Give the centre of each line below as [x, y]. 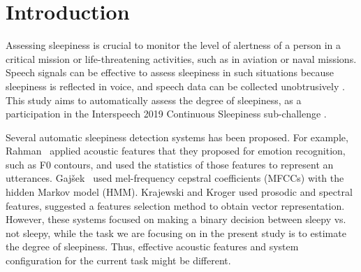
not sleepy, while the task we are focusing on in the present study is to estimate [176, 232]
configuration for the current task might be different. [118, 260]
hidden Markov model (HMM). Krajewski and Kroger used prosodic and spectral [179, 192]
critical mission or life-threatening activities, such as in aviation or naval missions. [181, 58]
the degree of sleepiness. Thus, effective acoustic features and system [152, 246]
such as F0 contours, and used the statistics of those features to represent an [170, 164]
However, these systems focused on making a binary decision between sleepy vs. [176, 219]
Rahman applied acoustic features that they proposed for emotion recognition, [176, 151]
